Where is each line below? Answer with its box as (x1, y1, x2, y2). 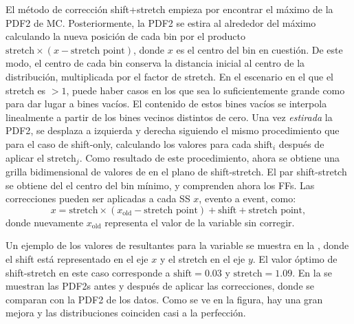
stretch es (5, 83, 46, 97)
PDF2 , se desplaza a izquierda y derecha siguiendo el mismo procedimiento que (5, 123, 340, 138)
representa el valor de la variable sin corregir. (104, 215, 295, 229)
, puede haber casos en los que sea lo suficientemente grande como (66, 83, 345, 97)
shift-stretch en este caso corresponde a (5, 265, 170, 279)
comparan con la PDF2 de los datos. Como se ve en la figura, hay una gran (5, 292, 323, 306)
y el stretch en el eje (159, 251, 245, 266)
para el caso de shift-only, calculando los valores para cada (5, 136, 252, 151)
